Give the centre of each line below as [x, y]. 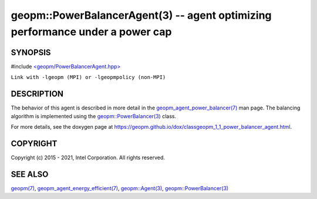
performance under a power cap [91, 32]
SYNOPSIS [31, 52]
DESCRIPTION [37, 94]
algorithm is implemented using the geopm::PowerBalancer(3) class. [93, 116]
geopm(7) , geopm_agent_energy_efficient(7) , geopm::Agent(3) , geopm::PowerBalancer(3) [120, 188]
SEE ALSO [30, 174]
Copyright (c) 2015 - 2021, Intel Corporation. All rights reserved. [88, 157]
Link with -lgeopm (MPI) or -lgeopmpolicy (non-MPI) [88, 77]
